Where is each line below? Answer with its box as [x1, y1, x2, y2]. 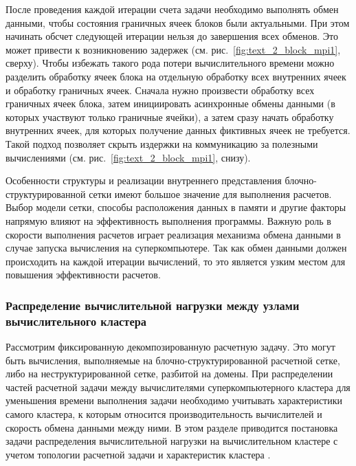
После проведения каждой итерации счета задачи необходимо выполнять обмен [5, 2, 339, 16]
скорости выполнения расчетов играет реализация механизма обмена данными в [5, 227, 341, 241]
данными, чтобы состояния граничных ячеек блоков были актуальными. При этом [5, 15, 350, 30]
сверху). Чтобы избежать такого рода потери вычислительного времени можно [5, 56, 335, 70]
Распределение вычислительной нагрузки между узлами [5, 296, 300, 313]
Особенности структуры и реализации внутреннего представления [5, 173, 282, 188]
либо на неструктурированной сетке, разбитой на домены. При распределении [5, 366, 333, 381]
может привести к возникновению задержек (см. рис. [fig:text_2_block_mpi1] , [5, 42, 341, 56]
